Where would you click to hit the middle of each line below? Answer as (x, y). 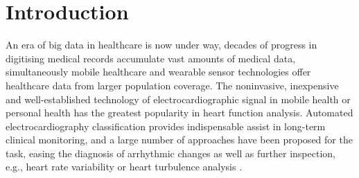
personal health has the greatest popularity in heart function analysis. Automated (179, 113)
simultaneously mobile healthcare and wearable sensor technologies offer (158, 72)
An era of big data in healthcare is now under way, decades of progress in (161, 45)
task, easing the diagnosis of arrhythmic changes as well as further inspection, (170, 153)
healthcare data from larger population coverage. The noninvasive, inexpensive (172, 85)
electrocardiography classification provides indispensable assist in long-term (166, 126)
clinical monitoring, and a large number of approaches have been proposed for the (179, 140)
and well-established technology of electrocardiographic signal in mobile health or (178, 99)
